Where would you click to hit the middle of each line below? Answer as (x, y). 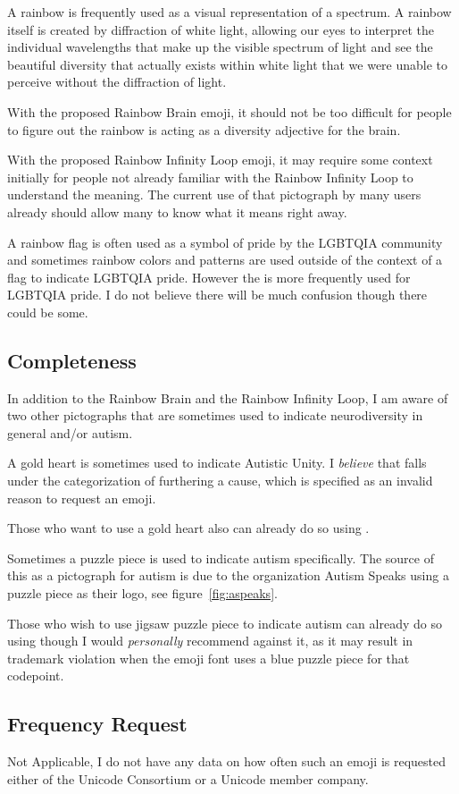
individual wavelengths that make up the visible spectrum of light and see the (220, 47)
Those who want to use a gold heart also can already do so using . (188, 528)
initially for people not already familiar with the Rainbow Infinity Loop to (210, 177)
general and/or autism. (70, 432)
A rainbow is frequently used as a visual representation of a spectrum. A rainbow (229, 12)
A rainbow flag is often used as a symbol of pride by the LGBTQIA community (225, 242)
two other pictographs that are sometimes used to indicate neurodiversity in (215, 415)
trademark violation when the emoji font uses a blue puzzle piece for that (209, 658)
